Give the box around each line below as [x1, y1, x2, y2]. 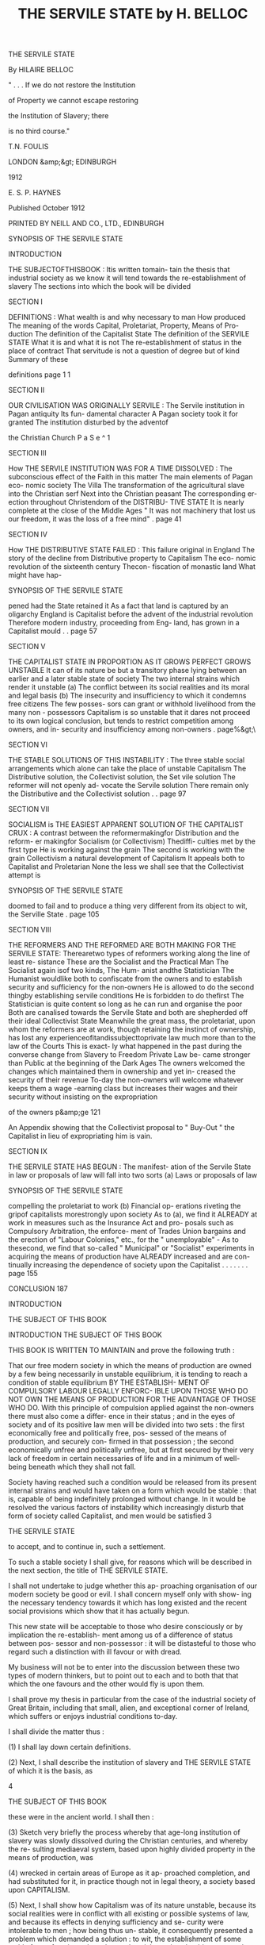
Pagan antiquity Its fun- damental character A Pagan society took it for [8, 409, 239, 419]
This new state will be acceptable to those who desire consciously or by [8, 1622, 244, 1632]
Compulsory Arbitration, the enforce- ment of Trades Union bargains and [8, 1227, 247, 1236]
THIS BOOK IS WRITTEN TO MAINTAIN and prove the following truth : [8, 1346, 235, 1355]
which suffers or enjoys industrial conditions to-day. [8, 1712, 178, 1721]
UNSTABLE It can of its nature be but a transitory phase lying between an [8, 666, 248, 675]
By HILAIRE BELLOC [8, 65, 74, 75]
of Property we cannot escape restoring [8, 96, 138, 106]
